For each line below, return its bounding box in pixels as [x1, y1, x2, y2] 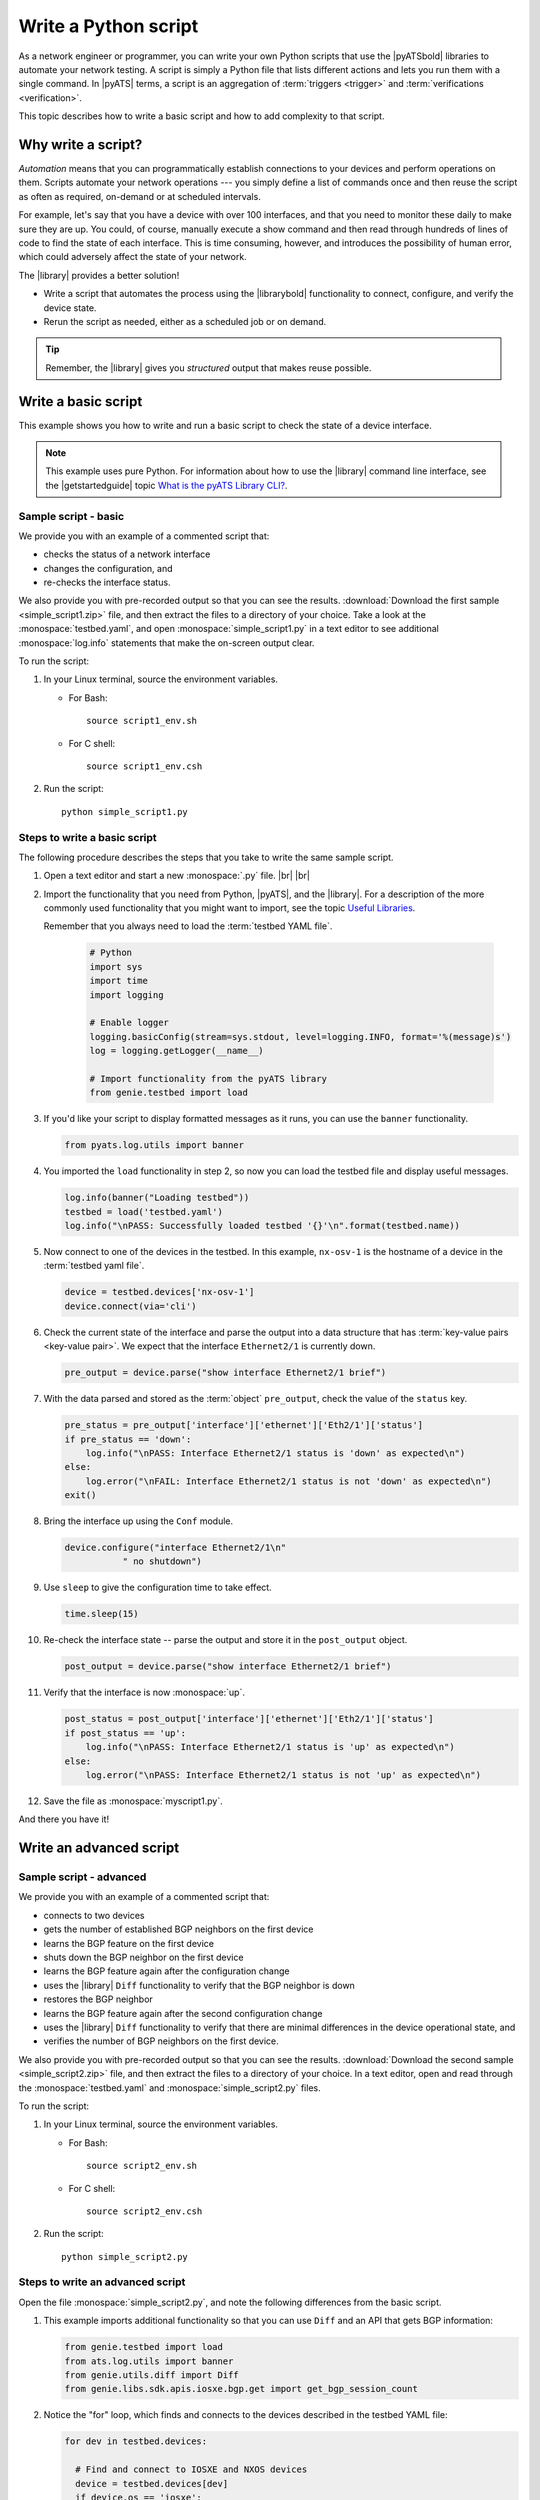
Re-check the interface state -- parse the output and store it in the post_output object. [43, 1634, 408, 1646]
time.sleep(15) [64, 1608, 139, 1620]
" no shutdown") [122, 1556, 202, 1567]
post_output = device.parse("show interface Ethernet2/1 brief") [64, 1661, 392, 1672]
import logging [89, 989, 164, 1000]
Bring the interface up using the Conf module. [43, 1515, 234, 1527]
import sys [89, 961, 143, 972]
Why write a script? [18, 136, 143, 153]
